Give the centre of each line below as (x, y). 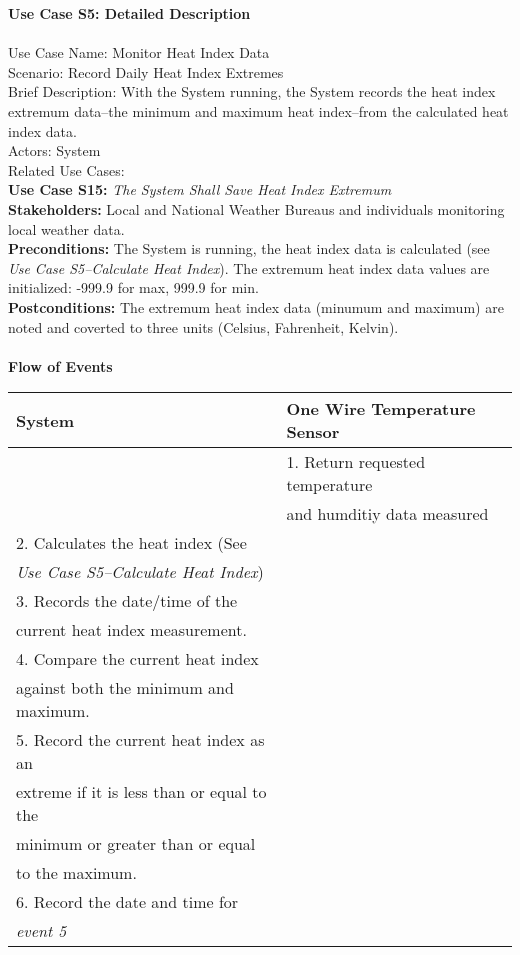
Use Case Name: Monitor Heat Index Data (139, 52)
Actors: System (54, 150)
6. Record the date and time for (127, 902)
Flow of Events (60, 365)
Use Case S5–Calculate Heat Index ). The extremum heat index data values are (249, 267)
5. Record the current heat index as (140, 740)
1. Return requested (356, 462)
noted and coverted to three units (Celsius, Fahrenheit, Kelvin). (203, 326)
